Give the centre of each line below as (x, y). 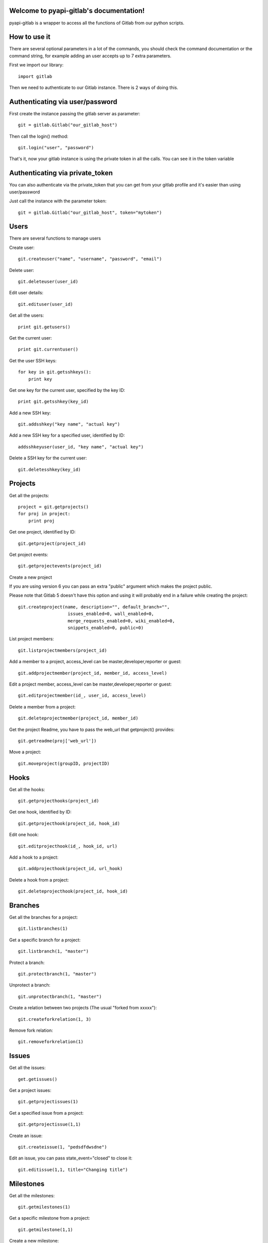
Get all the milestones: (32, 1195)
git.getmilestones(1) (44, 1207)
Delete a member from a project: (42, 707)
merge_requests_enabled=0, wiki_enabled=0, (121, 621)
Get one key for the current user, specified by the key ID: (67, 390)
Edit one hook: (24, 835)
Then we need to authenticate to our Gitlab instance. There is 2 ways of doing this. (94, 88)
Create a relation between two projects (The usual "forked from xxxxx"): (83, 1008)
